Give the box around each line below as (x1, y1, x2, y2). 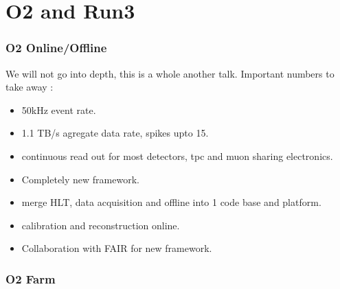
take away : (5, 80, 54, 94)
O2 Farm (5, 270, 56, 287)
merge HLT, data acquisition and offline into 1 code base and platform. (21, 195, 321, 209)
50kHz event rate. (21, 102, 96, 117)
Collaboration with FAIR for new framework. (21, 241, 212, 255)
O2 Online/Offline (5, 39, 107, 56)
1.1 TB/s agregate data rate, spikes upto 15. (21, 126, 209, 140)
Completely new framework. (21, 172, 139, 186)
